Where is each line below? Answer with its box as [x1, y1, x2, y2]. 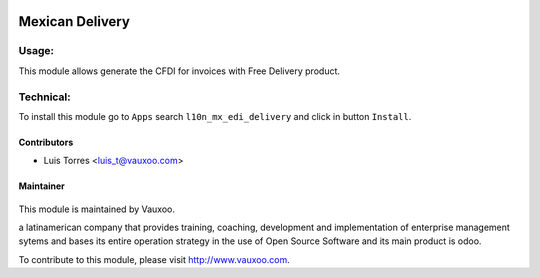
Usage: [18, 44, 55, 58]
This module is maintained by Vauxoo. [18, 203, 175, 215]
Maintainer [18, 180, 65, 192]
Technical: [18, 90, 71, 104]
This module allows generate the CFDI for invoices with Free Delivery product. [18, 65, 340, 77]
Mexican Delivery [18, 13, 130, 30]
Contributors [18, 136, 74, 148]
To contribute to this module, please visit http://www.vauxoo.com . [18, 253, 290, 265]
